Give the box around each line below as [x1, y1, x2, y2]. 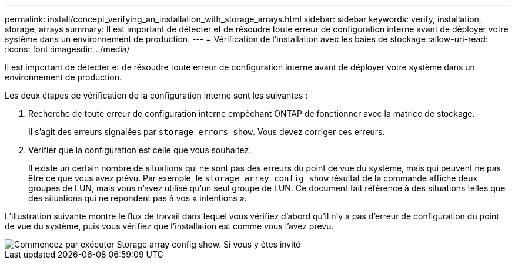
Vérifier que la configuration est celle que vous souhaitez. [28, 145, 252, 155]
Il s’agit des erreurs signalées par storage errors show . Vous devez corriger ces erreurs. [28, 127, 385, 137]
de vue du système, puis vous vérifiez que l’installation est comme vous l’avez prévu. [5, 221, 334, 231]
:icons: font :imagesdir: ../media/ [5, 44, 130, 54]
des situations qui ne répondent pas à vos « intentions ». [28, 193, 247, 203]
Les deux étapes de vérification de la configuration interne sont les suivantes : [5, 90, 308, 100]
